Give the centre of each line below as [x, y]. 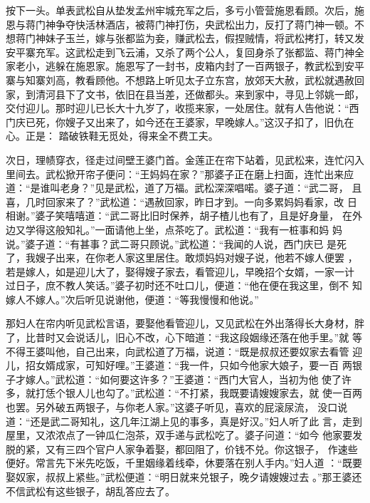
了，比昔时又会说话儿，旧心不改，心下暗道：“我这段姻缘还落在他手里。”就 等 [184, 337]
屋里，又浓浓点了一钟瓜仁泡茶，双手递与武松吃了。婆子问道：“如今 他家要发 [184, 435]
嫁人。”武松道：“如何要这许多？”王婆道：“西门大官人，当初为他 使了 [184, 379]
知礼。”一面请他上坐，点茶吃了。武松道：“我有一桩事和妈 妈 [203, 229]
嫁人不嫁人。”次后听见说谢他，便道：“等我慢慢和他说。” [132, 299]
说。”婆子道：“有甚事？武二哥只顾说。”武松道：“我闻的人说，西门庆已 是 [171, 243]
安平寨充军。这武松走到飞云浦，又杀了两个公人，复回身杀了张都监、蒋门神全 [185, 52]
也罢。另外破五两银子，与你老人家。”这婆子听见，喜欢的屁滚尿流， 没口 [172, 407]
